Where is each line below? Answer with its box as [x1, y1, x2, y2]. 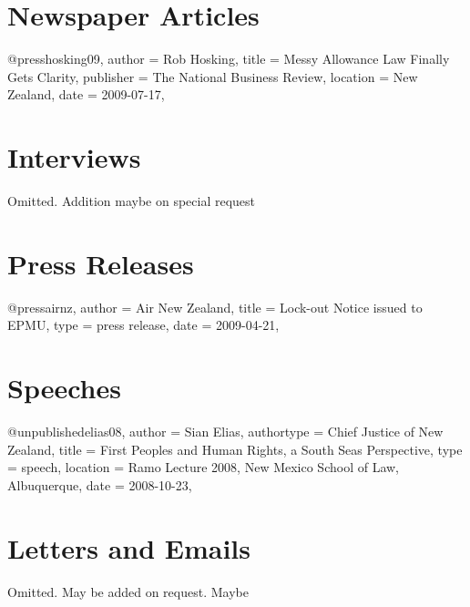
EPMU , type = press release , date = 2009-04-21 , [7, 315, 280, 334]
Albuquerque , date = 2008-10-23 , [7, 475, 192, 494]
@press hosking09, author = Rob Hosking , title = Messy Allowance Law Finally [7, 49, 450, 68]
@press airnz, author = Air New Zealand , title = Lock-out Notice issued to [7, 297, 423, 316]
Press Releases [7, 244, 194, 282]
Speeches [7, 369, 121, 406]
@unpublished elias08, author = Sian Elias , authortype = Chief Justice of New [7, 422, 444, 441]
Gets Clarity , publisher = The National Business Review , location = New [7, 67, 418, 86]
